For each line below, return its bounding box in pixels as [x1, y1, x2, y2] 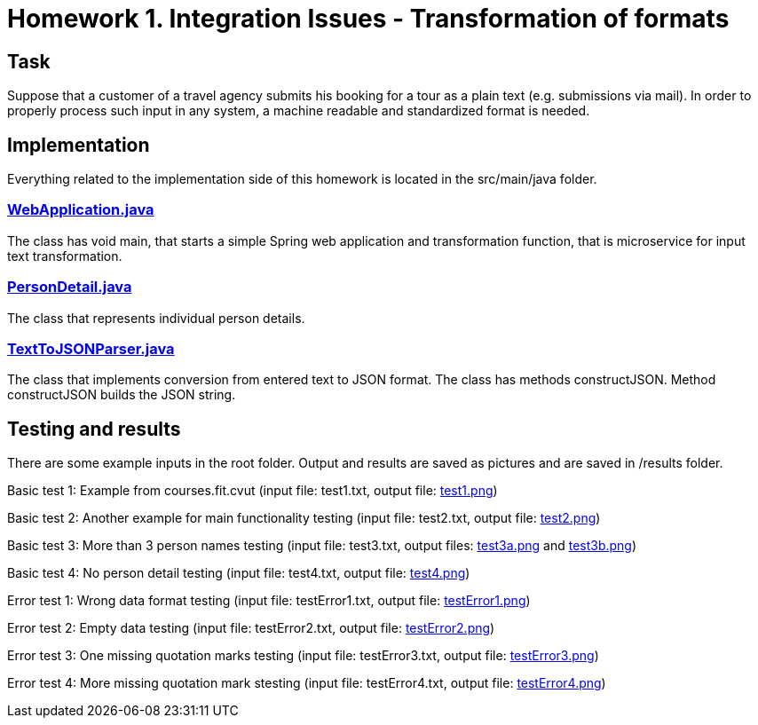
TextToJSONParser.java [7, 339, 175, 358]
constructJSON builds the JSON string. [7, 387, 236, 403]
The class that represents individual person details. [7, 310, 305, 326]
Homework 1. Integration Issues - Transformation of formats [7, 4, 730, 34]
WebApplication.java [7, 201, 154, 219]
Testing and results [7, 417, 181, 440]
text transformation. [7, 248, 122, 264]
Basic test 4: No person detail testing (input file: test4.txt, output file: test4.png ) [7, 565, 470, 581]
